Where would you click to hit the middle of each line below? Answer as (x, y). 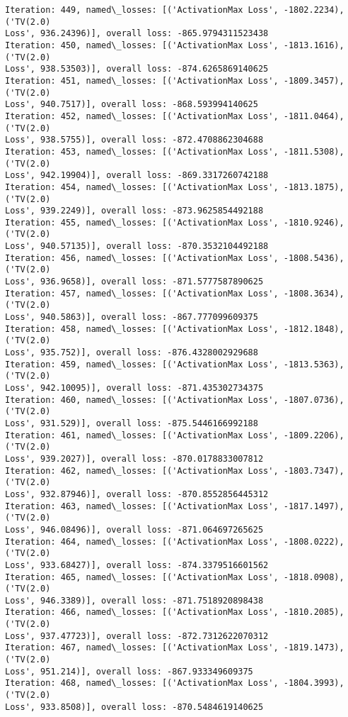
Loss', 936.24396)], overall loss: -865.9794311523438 (137, 34)
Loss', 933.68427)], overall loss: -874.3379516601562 (137, 565)
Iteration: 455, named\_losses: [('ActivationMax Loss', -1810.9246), (175, 222)
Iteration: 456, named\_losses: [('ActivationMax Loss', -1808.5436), (175, 258)
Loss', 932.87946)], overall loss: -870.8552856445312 (137, 494)
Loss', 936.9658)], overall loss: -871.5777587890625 (134, 282)
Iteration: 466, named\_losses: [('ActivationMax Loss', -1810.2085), (175, 612)
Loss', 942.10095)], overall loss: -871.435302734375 (134, 388)
